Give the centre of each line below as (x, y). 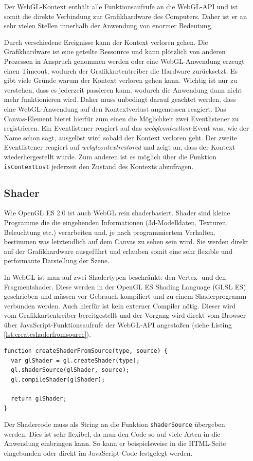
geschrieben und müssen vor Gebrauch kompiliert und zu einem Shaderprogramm (125, 296)
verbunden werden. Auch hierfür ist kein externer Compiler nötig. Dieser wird (120, 305)
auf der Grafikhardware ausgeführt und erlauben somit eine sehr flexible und (118, 251)
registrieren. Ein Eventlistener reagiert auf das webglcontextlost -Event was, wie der (126, 128)
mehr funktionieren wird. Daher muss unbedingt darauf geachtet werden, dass (120, 99)
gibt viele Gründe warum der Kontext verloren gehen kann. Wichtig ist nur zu (121, 80)
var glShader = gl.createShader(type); (75, 360)
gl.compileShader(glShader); (58, 379)
